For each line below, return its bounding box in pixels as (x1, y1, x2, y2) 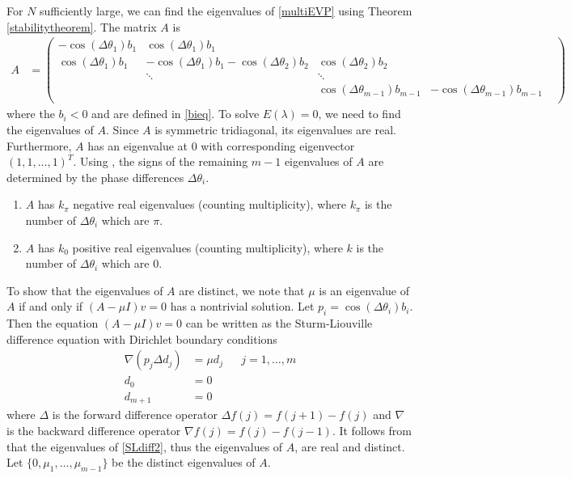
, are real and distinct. (294, 438, 405, 455)
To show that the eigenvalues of (6, 281, 163, 298)
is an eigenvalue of (319, 281, 409, 298)
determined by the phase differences (6, 168, 184, 185)
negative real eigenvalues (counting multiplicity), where (73, 196, 346, 213)
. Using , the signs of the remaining (73, 153, 248, 170)
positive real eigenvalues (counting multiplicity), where (72, 239, 343, 256)
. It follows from (332, 421, 412, 438)
